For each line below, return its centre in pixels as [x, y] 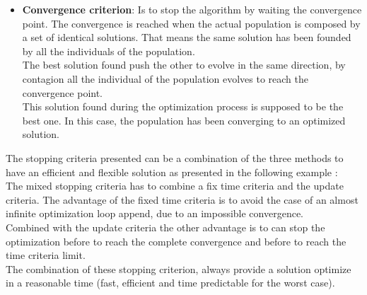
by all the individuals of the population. [109, 51]
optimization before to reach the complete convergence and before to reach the [176, 241]
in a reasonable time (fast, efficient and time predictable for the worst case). [170, 283]
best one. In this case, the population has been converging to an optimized [184, 120]
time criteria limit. [46, 255]
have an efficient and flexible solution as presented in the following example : [172, 172]
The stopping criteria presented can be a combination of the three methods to [175, 157]
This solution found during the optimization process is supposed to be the [183, 106]
